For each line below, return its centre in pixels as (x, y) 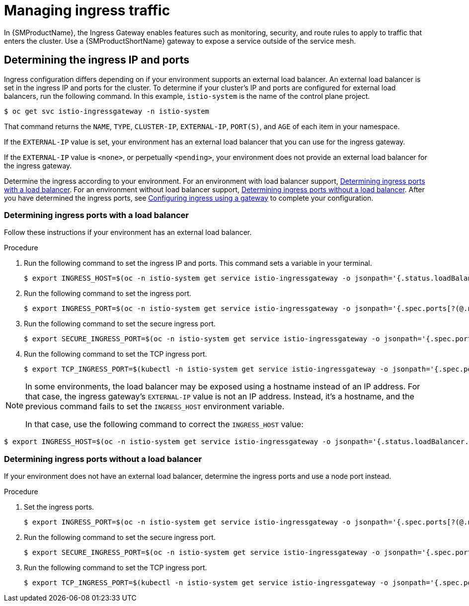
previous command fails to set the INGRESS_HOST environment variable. (155, 407)
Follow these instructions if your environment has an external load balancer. (128, 232)
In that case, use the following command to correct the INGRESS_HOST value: (164, 424)
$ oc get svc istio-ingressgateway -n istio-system (107, 111)
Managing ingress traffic (87, 10)
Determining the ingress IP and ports (97, 60)
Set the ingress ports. (59, 507)
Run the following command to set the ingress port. (108, 294)
